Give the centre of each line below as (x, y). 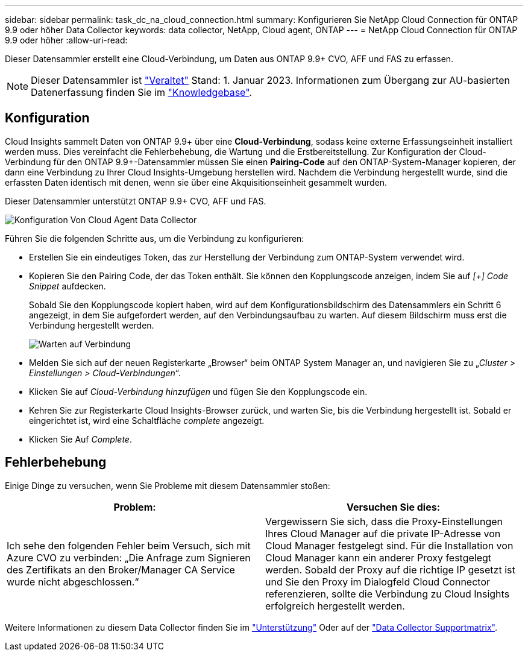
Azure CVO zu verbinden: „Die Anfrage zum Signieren (129, 557)
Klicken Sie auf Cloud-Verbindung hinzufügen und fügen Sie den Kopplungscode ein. (198, 391)
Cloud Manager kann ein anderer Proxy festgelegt (379, 557)
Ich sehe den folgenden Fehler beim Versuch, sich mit (129, 545)
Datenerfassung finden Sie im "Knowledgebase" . (141, 92)
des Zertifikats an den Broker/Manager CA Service (121, 569)
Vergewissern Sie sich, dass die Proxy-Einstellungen (384, 521)
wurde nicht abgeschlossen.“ (73, 582)
